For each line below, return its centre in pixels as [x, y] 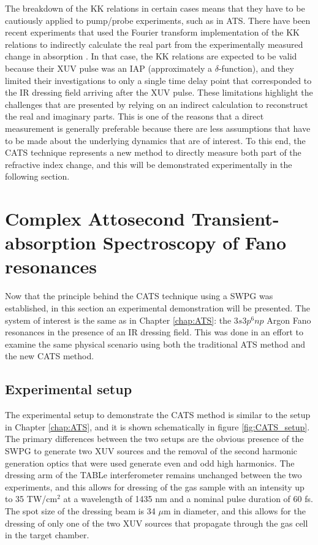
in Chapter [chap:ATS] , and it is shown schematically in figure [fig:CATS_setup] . [157, 426]
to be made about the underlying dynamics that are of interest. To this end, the [155, 140]
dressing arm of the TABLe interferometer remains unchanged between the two [153, 475]
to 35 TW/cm [31, 499]
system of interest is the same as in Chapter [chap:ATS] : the [118, 320]
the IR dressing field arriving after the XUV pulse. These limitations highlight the [159, 92]
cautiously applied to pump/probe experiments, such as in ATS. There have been [158, 20]
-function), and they [256, 68]
